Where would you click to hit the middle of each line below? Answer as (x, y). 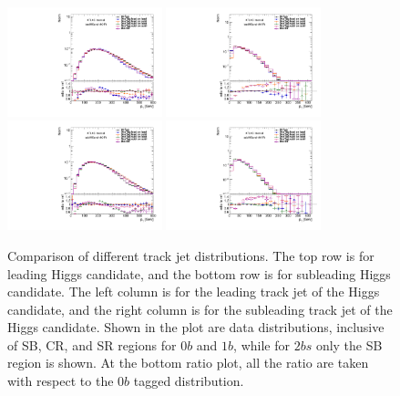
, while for (262, 344)
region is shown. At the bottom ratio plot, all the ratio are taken (188, 363)
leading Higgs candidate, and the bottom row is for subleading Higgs (199, 273)
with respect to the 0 (66, 381)
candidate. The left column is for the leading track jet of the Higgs (194, 292)
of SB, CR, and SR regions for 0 (97, 344)
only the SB (349, 344)
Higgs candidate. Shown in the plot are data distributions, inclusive (196, 327)
